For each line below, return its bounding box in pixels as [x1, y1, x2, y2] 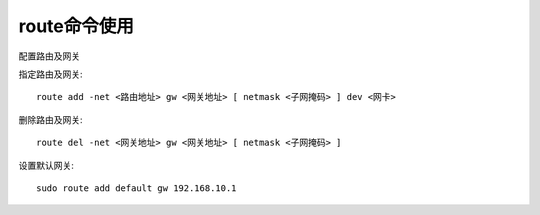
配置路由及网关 [18, 50, 80, 62]
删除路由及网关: [18, 113, 84, 125]
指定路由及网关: [18, 68, 84, 80]
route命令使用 [18, 15, 134, 37]
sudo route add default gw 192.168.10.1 [36, 182, 237, 194]
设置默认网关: [18, 159, 75, 171]
